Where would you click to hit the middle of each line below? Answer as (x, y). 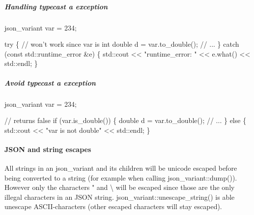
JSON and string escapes (48, 149)
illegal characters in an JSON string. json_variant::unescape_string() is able (120, 197)
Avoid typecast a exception (50, 82)
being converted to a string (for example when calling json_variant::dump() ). (121, 177)
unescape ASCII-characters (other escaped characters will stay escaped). (113, 206)
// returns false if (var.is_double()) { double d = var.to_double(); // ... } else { (126, 120)
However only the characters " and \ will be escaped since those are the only (120, 187)
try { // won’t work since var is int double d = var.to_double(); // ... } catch (122, 44)
